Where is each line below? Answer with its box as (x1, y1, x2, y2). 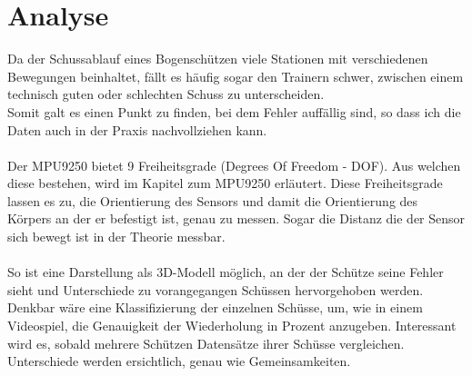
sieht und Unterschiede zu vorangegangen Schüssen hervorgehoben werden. (7, 280, 424, 299)
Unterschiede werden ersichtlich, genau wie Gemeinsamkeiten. (7, 351, 351, 371)
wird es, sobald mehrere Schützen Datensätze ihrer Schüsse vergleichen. (7, 333, 405, 352)
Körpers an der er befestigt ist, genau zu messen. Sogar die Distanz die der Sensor (7, 209, 466, 228)
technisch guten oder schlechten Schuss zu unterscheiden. (7, 84, 325, 104)
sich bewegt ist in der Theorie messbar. (7, 227, 226, 246)
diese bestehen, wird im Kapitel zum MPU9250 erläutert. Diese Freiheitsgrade (7, 173, 443, 193)
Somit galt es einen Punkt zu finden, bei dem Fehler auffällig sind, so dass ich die (7, 102, 461, 121)
